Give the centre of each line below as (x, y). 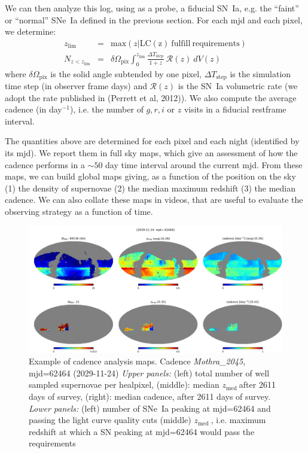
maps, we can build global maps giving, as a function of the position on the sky (150, 176)
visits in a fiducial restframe (235, 109)
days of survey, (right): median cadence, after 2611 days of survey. (150, 396)
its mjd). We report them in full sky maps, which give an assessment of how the (151, 153)
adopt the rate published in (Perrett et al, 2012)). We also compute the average (151, 97)
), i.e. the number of (106, 109)
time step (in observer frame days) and (76, 86)
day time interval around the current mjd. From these (204, 164)
